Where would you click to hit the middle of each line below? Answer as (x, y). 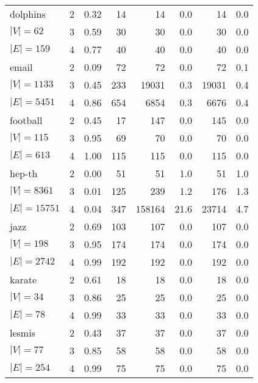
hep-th (24, 173)
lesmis (23, 333)
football (26, 120)
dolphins (28, 14)
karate (23, 279)
